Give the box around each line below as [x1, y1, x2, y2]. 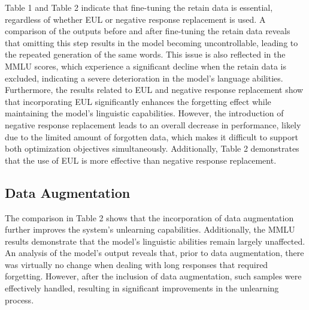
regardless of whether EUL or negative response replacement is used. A [5, 13, 266, 25]
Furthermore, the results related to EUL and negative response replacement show [5, 83, 304, 96]
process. [5, 293, 34, 306]
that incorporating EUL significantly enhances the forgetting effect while [5, 95, 271, 107]
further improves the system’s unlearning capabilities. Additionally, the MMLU [5, 223, 295, 236]
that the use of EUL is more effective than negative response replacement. [5, 154, 277, 166]
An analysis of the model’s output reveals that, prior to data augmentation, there [5, 246, 304, 259]
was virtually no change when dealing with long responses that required [5, 258, 268, 270]
